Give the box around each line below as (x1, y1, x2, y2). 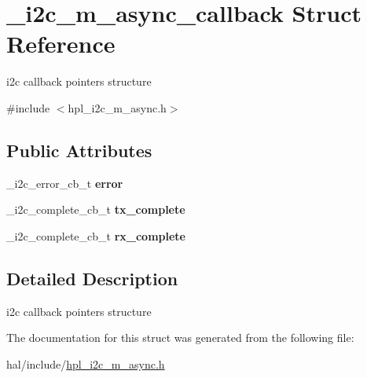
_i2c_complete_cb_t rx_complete (6, 227, 185, 244)
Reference (6, 28, 116, 60)
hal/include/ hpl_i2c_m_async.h (6, 355, 165, 372)
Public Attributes (6, 138, 152, 162)
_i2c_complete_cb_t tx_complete (6, 201, 185, 218)
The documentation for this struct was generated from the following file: (6, 329, 354, 346)
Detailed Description (6, 266, 178, 290)
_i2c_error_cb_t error (6, 174, 123, 191)
